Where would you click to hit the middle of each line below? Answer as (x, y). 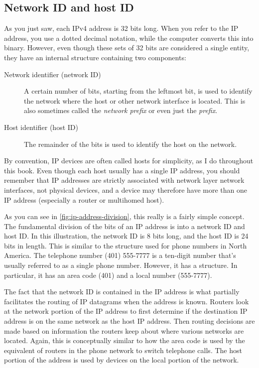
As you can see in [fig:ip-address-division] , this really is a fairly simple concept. (124, 216)
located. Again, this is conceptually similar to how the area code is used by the (125, 340)
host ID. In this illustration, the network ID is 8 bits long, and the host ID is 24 (126, 236)
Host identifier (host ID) (41, 127)
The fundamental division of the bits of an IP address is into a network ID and (125, 226)
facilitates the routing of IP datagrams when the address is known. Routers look (127, 301)
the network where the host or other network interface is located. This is (135, 100)
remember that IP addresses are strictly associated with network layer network (124, 180)
